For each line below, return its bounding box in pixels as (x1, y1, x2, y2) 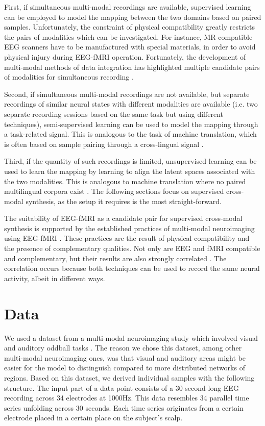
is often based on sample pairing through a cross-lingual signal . (4, 138, 204, 149)
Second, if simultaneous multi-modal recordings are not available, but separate (4, 88, 250, 99)
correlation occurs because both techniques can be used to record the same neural (4, 263, 260, 273)
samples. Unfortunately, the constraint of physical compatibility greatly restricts (4, 21, 255, 32)
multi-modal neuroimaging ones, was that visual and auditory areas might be (4, 352, 246, 363)
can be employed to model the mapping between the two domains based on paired (4, 11, 261, 22)
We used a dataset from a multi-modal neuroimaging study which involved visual (4, 332, 258, 343)
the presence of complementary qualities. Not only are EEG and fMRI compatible (4, 243, 260, 254)
